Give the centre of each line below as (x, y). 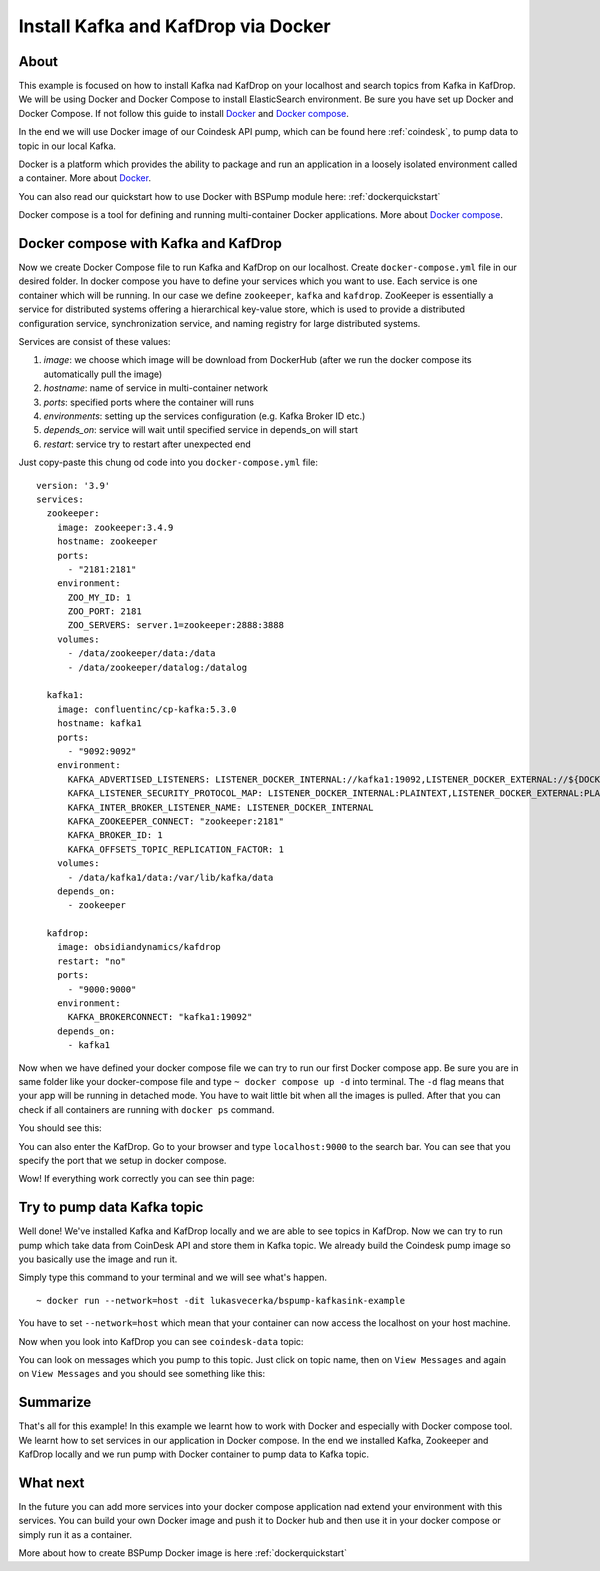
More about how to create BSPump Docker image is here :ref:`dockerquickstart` (182, 1553)
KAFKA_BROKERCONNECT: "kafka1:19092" (160, 1017)
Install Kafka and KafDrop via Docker (174, 26)
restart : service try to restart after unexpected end (147, 444)
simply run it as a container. (75, 1534)
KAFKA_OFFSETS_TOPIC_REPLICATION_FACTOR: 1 (176, 849)
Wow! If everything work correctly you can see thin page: (136, 1179)
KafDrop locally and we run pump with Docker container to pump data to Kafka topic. (194, 1454)
